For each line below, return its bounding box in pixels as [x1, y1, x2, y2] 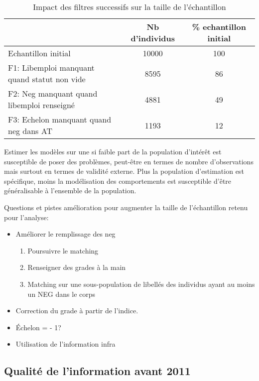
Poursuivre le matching [27, 245, 99, 255]
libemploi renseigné [8, 99, 75, 111]
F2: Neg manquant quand [8, 88, 98, 99]
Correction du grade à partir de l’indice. [15, 305, 138, 316]
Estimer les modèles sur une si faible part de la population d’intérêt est [4, 146, 222, 156]
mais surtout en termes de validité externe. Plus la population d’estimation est [4, 166, 244, 176]
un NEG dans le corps [27, 288, 96, 299]
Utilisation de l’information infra [15, 339, 116, 349]
